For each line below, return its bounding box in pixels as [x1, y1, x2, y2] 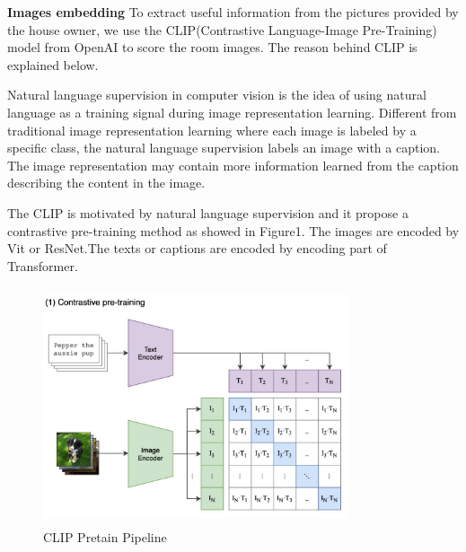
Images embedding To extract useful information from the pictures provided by [7, 3, 459, 21]
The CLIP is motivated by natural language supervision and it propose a [7, 203, 409, 222]
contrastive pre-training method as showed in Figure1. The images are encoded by [7, 221, 460, 240]
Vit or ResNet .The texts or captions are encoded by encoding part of [7, 239, 387, 258]
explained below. [7, 55, 99, 74]
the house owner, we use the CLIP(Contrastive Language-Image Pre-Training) [7, 20, 437, 39]
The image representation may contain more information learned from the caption [7, 155, 459, 174]
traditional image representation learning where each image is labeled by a [7, 120, 417, 139]
